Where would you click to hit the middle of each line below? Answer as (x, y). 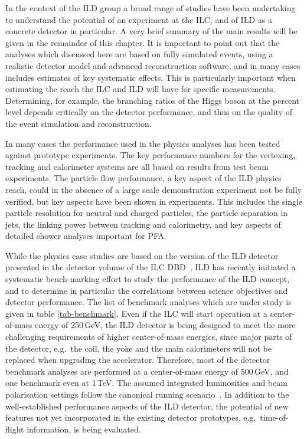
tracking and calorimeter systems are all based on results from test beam (137, 166)
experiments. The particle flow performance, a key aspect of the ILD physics (143, 178)
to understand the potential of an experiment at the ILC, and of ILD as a (139, 19)
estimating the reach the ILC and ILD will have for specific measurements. (141, 89)
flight (15, 429)
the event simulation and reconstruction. (79, 123)
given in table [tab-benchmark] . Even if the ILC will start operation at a (136, 313)
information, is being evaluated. (84, 429)
